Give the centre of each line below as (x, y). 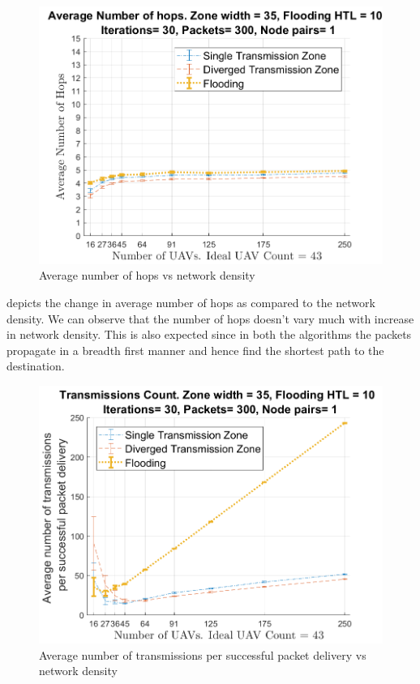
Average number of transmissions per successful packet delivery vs (203, 654)
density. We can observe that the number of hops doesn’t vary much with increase (210, 318)
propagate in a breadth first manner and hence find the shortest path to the (195, 350)
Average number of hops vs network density (147, 275)
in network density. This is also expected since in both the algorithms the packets (209, 334)
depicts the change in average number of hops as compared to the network (191, 303)
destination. (36, 366)
